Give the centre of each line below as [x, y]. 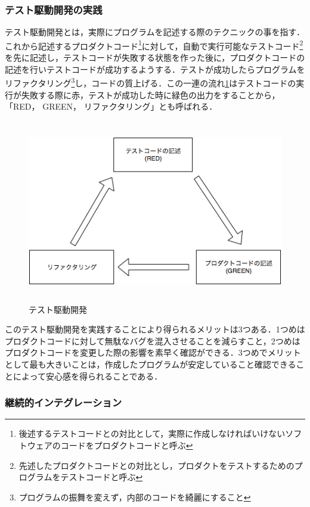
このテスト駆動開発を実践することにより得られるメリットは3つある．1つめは [155, 329]
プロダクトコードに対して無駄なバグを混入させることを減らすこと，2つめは [153, 340]
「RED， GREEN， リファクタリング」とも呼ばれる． [111, 106]
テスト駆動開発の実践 [54, 9]
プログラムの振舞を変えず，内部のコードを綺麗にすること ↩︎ [135, 497]
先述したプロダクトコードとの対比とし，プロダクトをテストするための [156, 465]
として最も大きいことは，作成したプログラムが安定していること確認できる [151, 364]
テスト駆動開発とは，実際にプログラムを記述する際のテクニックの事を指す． [155, 32]
